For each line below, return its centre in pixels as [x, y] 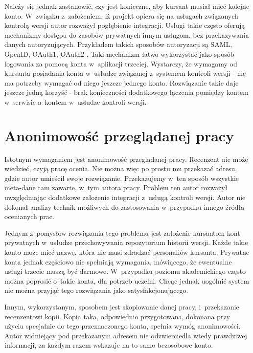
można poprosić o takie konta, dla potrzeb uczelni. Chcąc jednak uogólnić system [127, 280]
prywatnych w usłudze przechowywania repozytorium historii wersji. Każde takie [126, 242]
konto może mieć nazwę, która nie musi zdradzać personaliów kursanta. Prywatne [127, 252]
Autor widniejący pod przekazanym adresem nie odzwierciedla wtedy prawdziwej [126, 335]
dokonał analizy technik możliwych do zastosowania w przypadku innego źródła [125, 207]
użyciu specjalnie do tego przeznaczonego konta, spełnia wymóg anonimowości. [123, 326]
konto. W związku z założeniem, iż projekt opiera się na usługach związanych [121, 15]
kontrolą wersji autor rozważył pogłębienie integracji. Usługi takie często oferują [125, 25]
